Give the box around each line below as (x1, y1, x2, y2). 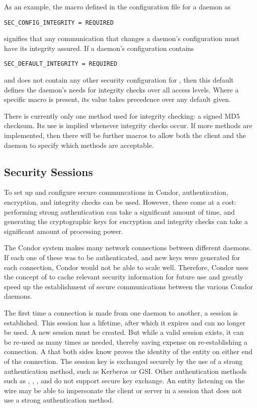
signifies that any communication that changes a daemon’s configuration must (4, 33, 240, 44)
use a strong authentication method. (4, 395, 114, 405)
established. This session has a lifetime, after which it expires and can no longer (4, 317, 246, 327)
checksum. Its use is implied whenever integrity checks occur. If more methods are (4, 120, 253, 131)
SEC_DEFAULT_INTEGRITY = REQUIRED (4, 60, 118, 68)
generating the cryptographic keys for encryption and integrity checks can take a (4, 216, 248, 227)
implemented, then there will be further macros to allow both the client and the (4, 130, 246, 140)
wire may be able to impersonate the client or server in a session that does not (4, 385, 242, 395)
